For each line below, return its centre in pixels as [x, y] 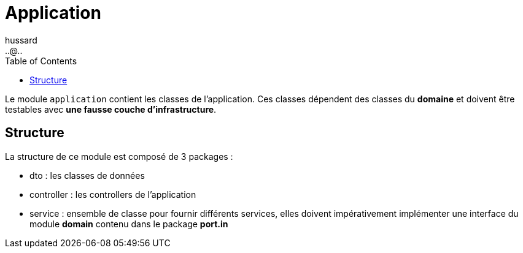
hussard [21, 40]
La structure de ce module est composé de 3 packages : [119, 156]
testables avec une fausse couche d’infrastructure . [111, 109]
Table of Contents [41, 61]
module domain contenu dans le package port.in [129, 224]
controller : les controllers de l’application [113, 194]
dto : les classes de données [87, 175]
